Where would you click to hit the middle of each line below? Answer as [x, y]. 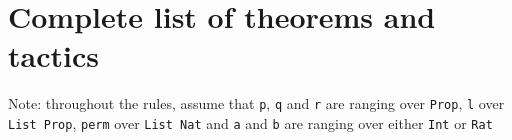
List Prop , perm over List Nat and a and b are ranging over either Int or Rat [250, 122]
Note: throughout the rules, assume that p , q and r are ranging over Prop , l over [256, 103]
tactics [53, 55]
